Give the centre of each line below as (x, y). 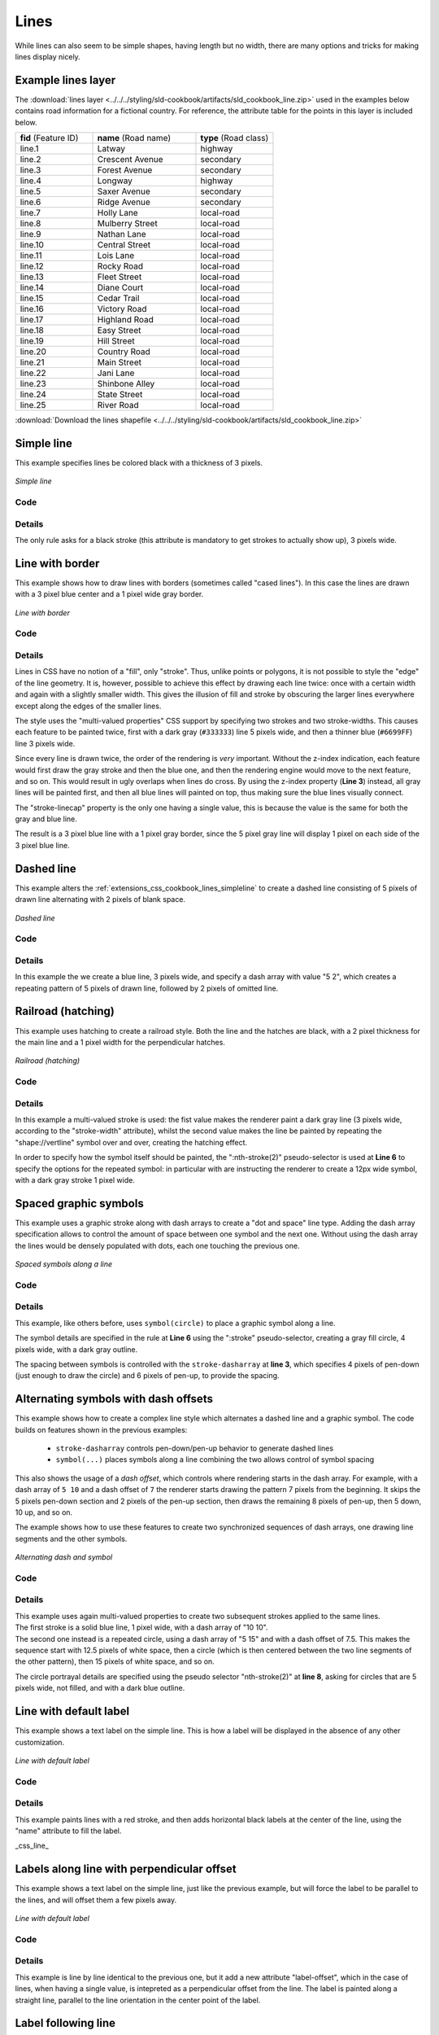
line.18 (32, 330)
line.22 (33, 373)
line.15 (32, 299)
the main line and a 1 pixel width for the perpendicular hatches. (120, 1042)
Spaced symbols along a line (64, 1264)
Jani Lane (116, 373)
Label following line (65, 2023)
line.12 (32, 266)
